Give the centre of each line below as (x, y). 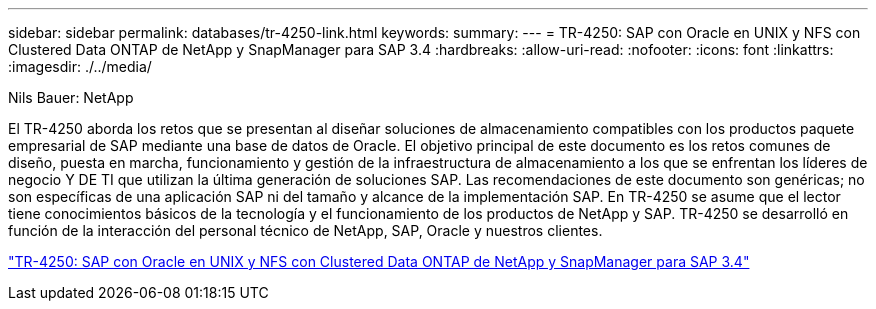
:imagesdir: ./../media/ (80, 66)
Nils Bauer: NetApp (71, 97)
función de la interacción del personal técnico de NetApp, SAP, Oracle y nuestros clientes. (305, 230)
